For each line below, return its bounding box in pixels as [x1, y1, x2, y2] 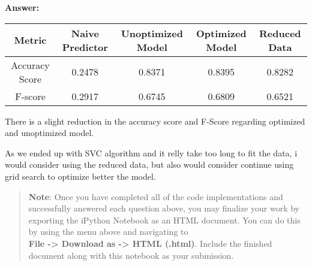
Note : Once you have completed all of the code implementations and [28, 190, 283, 202]
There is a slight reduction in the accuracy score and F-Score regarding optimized [5, 114, 305, 127]
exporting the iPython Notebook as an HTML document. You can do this [28, 213, 301, 226]
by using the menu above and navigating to [28, 225, 188, 238]
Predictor [62, 40, 108, 54]
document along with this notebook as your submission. [28, 249, 234, 261]
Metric [14, 33, 47, 47]
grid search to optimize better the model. [5, 170, 156, 182]
